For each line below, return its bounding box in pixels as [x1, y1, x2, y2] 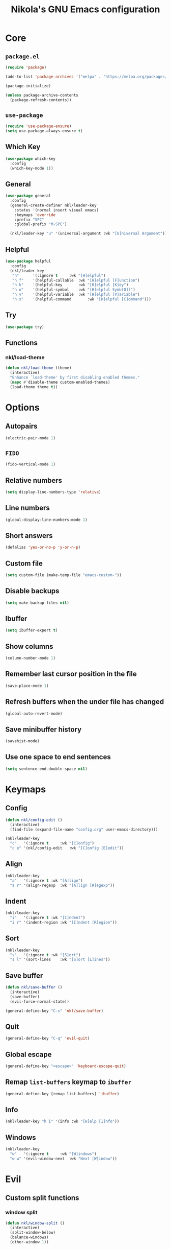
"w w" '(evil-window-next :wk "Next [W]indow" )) [10, 1156, 117, 1161]
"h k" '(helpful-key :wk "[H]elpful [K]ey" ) [12, 282, 129, 288]
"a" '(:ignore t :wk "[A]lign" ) [10, 878, 83, 883]
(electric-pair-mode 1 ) [5, 435, 56, 440]
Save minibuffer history [5, 725, 82, 734]
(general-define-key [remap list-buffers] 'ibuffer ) [5, 1091, 120, 1096]
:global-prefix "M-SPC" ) [14, 222, 67, 227]
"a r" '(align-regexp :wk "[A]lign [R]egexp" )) [10, 883, 115, 888]
